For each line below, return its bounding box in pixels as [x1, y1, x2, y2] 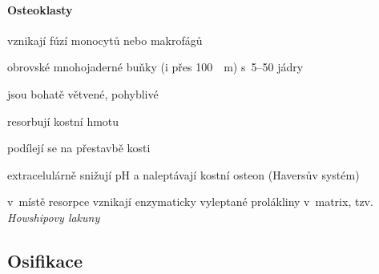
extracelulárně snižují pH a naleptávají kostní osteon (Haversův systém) [7, 166, 360, 183]
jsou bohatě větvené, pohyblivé [7, 85, 159, 102]
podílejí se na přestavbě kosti [7, 139, 151, 156]
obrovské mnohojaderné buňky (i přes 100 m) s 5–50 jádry [7, 58, 304, 75]
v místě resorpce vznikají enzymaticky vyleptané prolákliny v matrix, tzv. [7, 193, 373, 210]
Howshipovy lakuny [7, 208, 100, 225]
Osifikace [7, 248, 83, 272]
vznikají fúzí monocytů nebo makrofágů [7, 31, 203, 48]
